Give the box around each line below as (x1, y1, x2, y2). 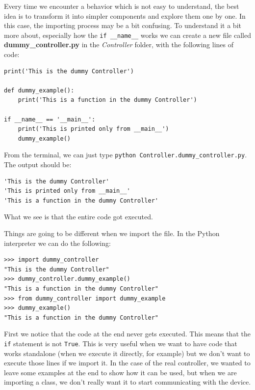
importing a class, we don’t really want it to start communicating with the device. (4, 377, 251, 387)
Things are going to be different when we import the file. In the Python (4, 228, 220, 238)
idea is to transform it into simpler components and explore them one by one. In (4, 10, 246, 21)
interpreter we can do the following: (4, 238, 111, 248)
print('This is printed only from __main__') (18, 125, 169, 133)
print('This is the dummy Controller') (4, 67, 134, 75)
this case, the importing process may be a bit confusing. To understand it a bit (4, 20, 241, 30)
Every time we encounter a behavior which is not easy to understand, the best (4, 1, 239, 11)
